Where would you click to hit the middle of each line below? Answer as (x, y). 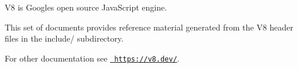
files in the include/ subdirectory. (64, 38)
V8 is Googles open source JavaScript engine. (86, 7)
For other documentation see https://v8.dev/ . (92, 58)
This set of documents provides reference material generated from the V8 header (149, 27)
